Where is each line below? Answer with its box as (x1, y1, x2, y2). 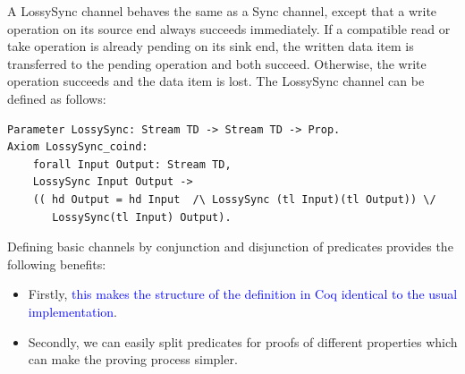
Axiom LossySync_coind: (7, 140, 148, 154)
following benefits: (7, 254, 106, 273)
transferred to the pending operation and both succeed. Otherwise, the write (7, 54, 427, 72)
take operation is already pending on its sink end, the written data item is (7, 37, 414, 55)
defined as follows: (7, 89, 106, 107)
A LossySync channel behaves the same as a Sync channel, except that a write (7, 2, 437, 20)
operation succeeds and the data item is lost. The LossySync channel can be (7, 72, 425, 90)
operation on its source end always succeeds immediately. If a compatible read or (7, 19, 451, 38)
